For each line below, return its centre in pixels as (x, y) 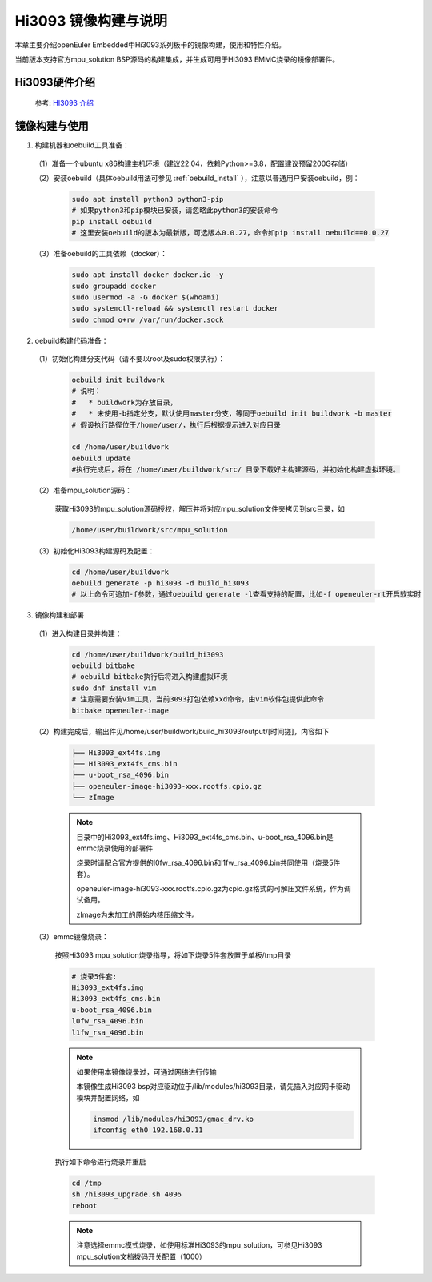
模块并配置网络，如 (108, 1098)
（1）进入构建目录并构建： (78, 633)
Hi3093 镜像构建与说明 (91, 21)
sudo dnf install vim (114, 688)
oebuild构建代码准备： (72, 340)
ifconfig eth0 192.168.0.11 (148, 1130)
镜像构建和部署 (59, 615)
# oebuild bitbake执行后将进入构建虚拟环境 (150, 677)
